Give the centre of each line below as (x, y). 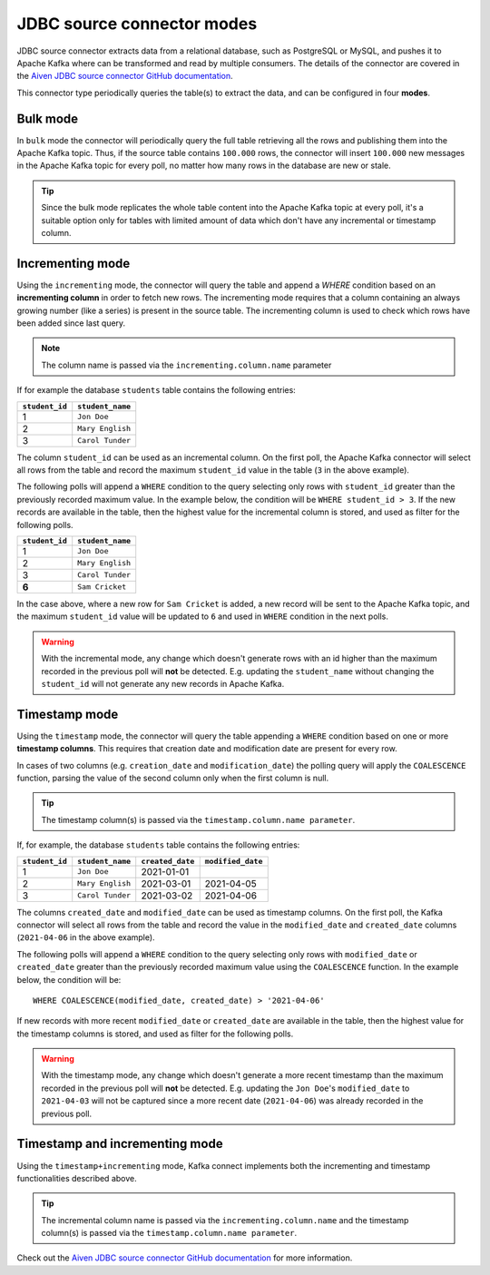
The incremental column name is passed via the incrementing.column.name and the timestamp (225, 1220)
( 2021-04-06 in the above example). (86, 937)
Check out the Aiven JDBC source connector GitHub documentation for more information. (185, 1258)
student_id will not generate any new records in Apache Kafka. (163, 683)
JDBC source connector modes (137, 24)
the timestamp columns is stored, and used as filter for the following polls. (155, 1034)
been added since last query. (71, 323)
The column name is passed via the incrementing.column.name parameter (186, 365)
